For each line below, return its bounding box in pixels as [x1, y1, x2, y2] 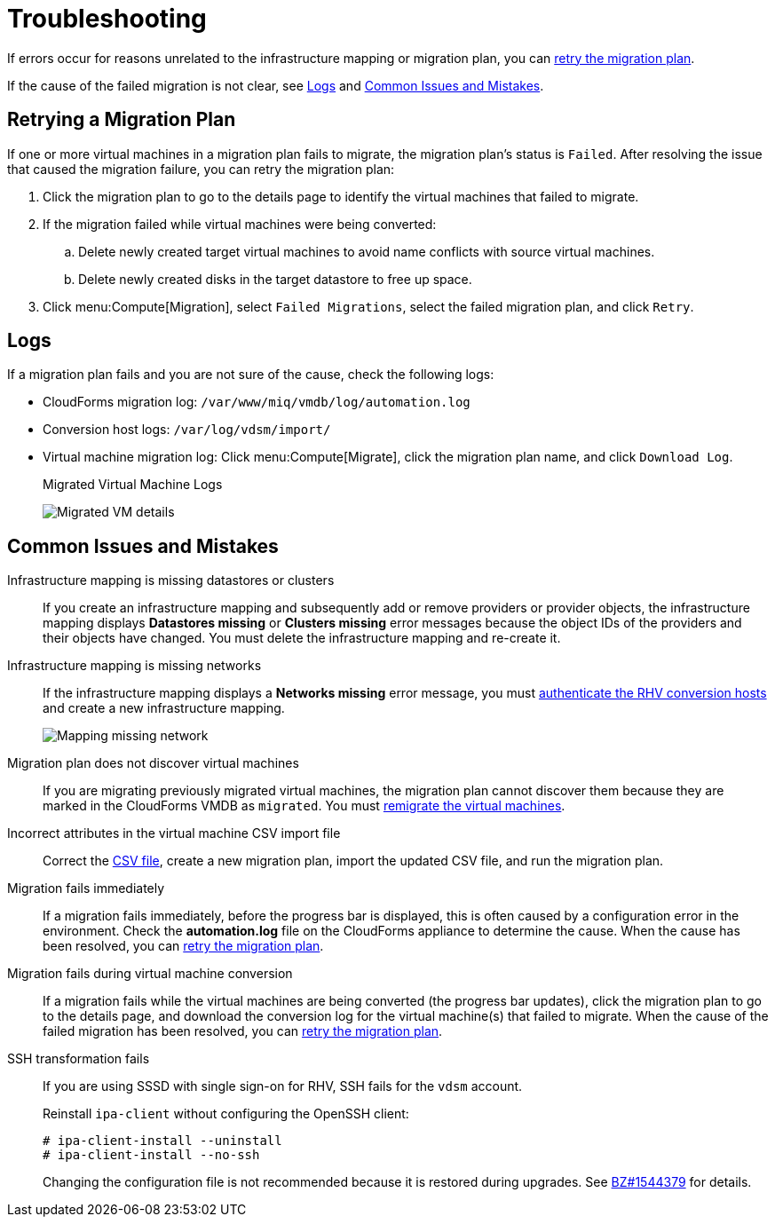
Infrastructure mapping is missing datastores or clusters [7, 573, 335, 588]
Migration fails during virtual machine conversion [7, 966, 293, 982]
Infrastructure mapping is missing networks [7, 658, 262, 674]
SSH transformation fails [7, 1051, 150, 1067]
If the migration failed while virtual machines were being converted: [43, 216, 437, 232]
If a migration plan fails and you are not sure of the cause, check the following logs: [7, 367, 494, 383]
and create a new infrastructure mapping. [43, 700, 285, 716]
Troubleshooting [7, 4, 207, 34]
